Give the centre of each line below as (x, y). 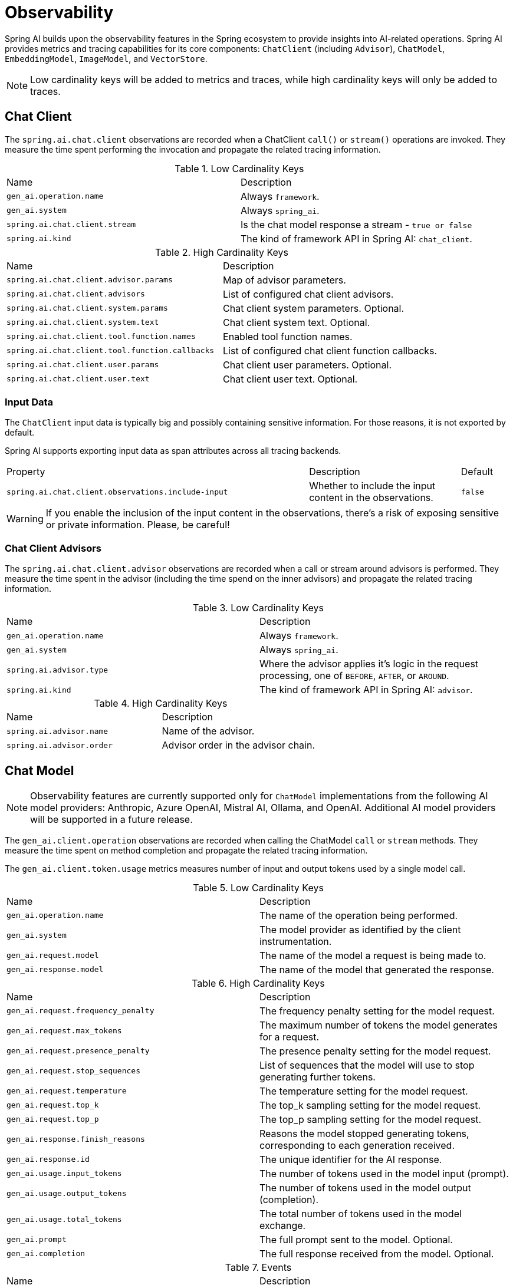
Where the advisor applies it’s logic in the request (369, 664)
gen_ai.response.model (55, 970)
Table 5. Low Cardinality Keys (258, 887)
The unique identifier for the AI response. (351, 1159)
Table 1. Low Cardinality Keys (239, 168)
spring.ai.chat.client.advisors (76, 294)
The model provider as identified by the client (360, 929)
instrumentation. (296, 941)
